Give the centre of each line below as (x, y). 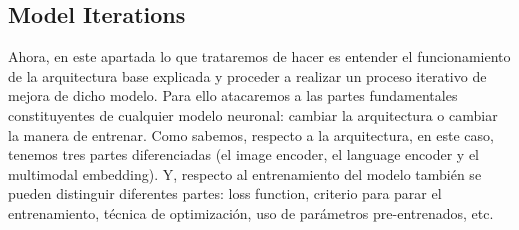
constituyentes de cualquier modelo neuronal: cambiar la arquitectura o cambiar (253, 114)
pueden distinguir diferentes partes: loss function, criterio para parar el (225, 193)
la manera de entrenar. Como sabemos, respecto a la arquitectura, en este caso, (251, 134)
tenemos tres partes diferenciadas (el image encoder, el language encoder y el (244, 154)
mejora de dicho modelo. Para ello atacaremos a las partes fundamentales (233, 95)
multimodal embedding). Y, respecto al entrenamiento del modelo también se (245, 173)
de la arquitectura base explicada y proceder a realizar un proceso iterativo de (247, 75)
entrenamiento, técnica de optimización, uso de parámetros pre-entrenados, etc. (251, 212)
